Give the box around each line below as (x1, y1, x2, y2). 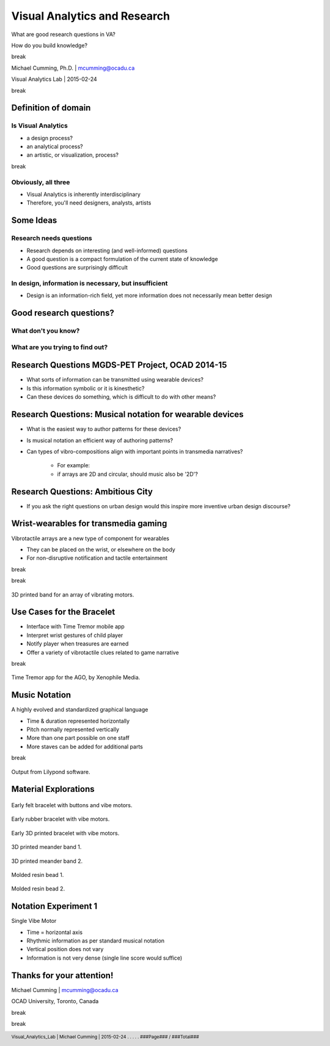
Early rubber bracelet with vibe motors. (11, 815, 110, 823)
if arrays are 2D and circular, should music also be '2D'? (57, 470, 198, 478)
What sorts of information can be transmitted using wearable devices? (26, 376, 204, 383)
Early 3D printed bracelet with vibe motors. (11, 829, 120, 837)
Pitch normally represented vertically (26, 726, 119, 733)
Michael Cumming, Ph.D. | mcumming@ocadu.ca (11, 64, 135, 72)
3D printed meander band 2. (11, 857, 83, 865)
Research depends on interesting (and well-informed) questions (26, 247, 188, 254)
